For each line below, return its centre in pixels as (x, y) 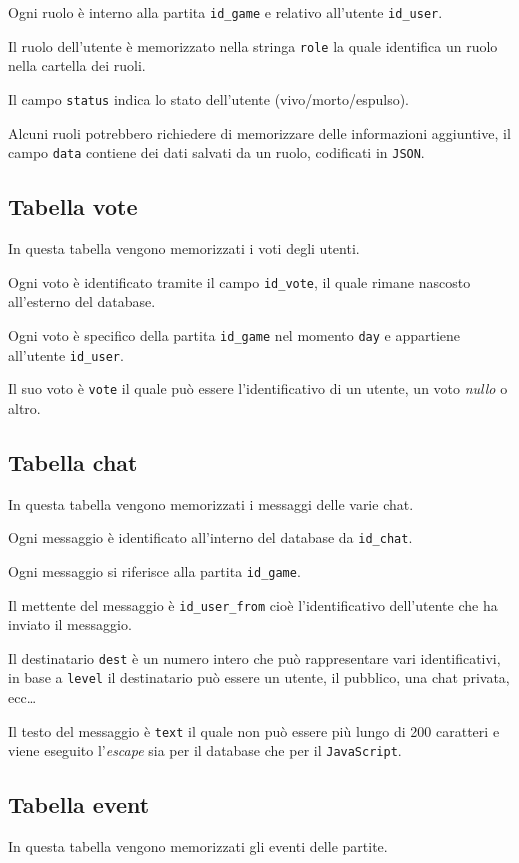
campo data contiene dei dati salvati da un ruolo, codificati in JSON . (216, 152)
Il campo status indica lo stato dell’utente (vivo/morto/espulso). (209, 98)
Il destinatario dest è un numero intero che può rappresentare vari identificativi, (254, 657)
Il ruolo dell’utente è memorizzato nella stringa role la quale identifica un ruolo (253, 45)
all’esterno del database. (82, 301)
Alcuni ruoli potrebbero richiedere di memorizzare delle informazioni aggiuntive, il (259, 132)
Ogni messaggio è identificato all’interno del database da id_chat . (210, 537)
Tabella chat (73, 461)
